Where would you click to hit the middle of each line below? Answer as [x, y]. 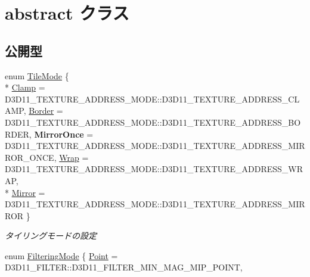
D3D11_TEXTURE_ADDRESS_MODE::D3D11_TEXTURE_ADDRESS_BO [153, 122]
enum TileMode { [37, 75]
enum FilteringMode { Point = [61, 255]
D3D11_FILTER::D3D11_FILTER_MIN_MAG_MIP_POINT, [124, 267]
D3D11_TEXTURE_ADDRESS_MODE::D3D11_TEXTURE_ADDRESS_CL [152, 99]
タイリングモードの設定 [51, 236]
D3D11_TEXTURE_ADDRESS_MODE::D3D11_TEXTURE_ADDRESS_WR [154, 169]
